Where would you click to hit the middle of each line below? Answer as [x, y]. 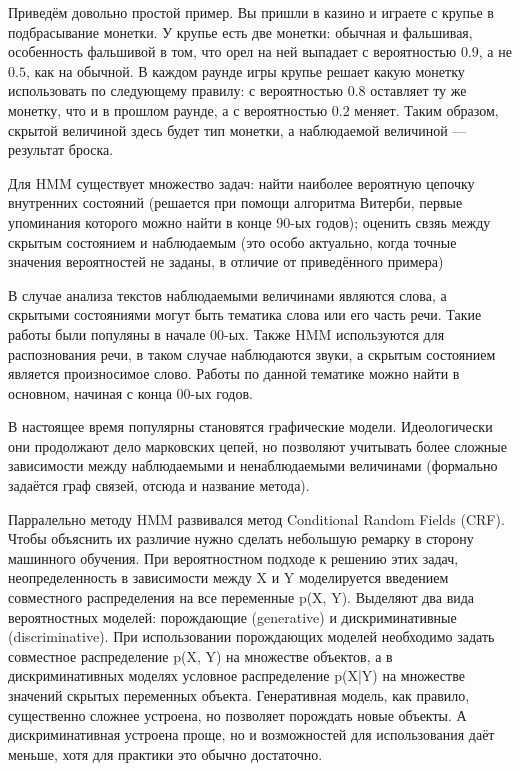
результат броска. [61, 149]
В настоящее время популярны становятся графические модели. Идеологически [250, 426]
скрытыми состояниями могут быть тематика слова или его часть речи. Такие [245, 314]
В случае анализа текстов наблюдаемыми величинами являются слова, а [227, 294]
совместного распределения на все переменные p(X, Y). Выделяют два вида [241, 597]
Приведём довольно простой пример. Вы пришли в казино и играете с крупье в [251, 12]
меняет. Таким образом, [426, 109]
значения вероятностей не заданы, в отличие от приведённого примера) [226, 261]
